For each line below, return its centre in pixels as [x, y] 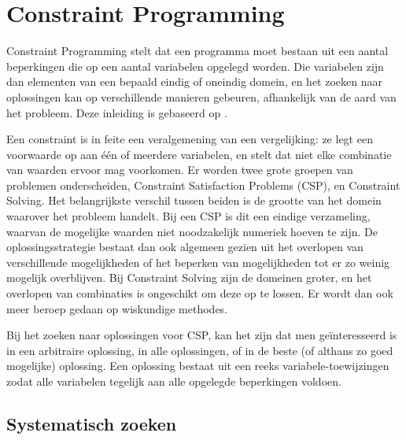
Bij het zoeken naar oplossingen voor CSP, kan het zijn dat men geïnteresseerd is [202, 335]
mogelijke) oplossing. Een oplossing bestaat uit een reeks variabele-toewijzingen [198, 366]
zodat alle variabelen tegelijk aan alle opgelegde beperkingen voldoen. [174, 381]
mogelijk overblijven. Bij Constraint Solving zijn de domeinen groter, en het [189, 277]
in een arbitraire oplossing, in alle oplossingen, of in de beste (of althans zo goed [200, 350]
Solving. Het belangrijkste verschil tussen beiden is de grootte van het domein [194, 200]
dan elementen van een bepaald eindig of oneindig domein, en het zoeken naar [194, 81]
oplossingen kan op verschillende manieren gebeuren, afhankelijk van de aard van [201, 96]
